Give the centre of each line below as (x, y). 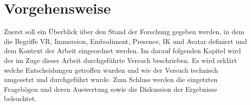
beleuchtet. (20, 98)
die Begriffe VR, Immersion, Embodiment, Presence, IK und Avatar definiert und (125, 41)
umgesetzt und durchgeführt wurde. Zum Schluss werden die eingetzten (111, 79)
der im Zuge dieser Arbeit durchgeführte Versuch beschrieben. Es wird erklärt (121, 60)
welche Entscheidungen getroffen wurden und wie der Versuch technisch (111, 70)
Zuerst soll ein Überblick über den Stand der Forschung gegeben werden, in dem (124, 31)
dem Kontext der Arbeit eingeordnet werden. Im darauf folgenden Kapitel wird (123, 51)
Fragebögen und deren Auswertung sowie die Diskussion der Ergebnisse (111, 89)
